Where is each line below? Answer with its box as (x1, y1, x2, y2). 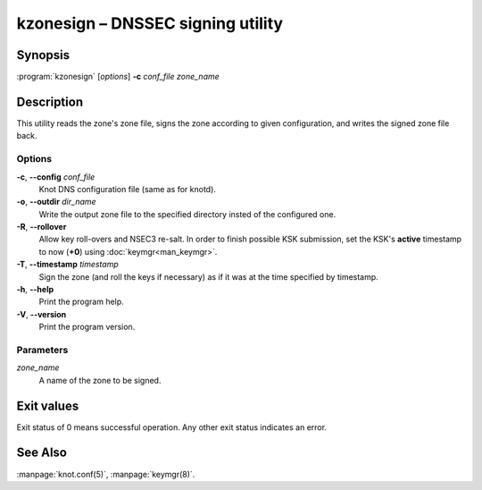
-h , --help (16, 284, 54, 295)
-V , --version (16, 308, 67, 319)
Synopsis (16, 47, 71, 63)
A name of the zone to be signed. (38, 375, 162, 385)
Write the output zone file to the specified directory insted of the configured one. (38, 208, 337, 219)
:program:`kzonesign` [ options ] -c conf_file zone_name (16, 72, 220, 82)
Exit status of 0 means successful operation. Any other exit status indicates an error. (16, 421, 328, 433)
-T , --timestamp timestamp (16, 259, 120, 270)
